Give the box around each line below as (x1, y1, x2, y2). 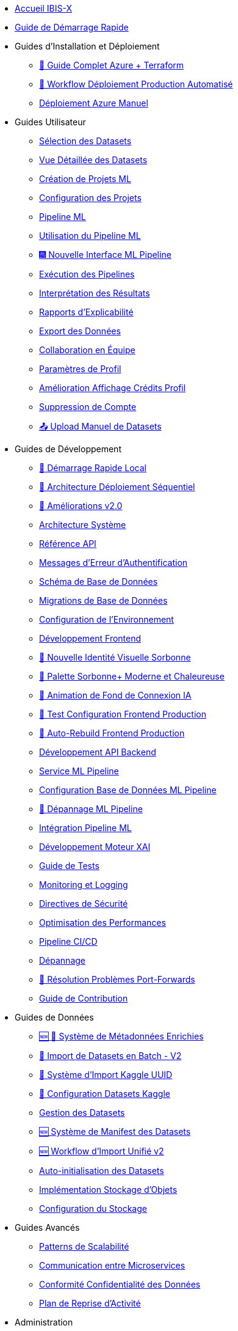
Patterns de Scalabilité (39, 1241, 129, 1252)
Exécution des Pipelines (39, 269, 135, 279)
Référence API (39, 538, 96, 549)
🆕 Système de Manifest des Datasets (39, 1126, 191, 1137)
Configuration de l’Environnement (39, 614, 174, 625)
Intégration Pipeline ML (39, 823, 132, 833)
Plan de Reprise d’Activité (39, 1298, 141, 1308)
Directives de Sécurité (39, 898, 128, 909)
